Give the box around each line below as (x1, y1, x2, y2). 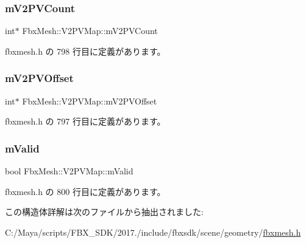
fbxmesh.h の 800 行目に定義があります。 (5, 185, 166, 197)
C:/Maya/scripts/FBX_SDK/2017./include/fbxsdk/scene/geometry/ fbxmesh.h (5, 225, 301, 238)
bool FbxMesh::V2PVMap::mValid (5, 165, 133, 177)
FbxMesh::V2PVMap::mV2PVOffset (22, 94, 157, 107)
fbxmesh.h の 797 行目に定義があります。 (5, 115, 166, 128)
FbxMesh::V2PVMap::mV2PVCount (22, 24, 158, 37)
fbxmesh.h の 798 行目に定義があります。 (5, 44, 166, 57)
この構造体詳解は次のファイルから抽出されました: (5, 205, 204, 218)
